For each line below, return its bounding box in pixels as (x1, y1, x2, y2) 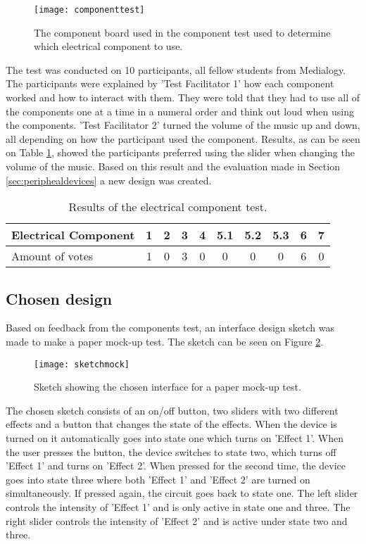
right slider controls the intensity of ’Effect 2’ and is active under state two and (6, 513, 348, 528)
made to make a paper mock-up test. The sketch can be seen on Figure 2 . (6, 334, 324, 348)
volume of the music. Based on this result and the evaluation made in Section (6, 159, 340, 173)
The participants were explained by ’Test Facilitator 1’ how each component (6, 76, 334, 91)
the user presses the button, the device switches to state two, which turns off (6, 444, 336, 459)
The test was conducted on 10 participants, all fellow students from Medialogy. (6, 62, 346, 77)
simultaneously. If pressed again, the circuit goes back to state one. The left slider (6, 486, 358, 500)
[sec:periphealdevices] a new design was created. (6, 172, 212, 187)
